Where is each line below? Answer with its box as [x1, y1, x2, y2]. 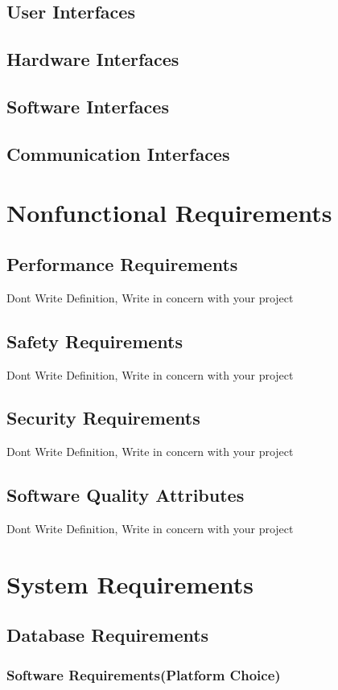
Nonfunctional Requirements [6, 196, 332, 229]
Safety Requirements [6, 328, 183, 353]
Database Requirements [6, 622, 209, 647]
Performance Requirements [6, 251, 238, 276]
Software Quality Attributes [6, 483, 245, 507]
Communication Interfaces [6, 141, 230, 166]
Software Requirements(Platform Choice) [6, 664, 281, 684]
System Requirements [6, 567, 253, 600]
